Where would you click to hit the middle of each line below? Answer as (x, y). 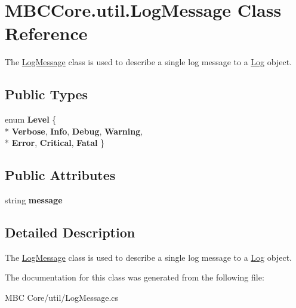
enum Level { (31, 119)
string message (34, 200)
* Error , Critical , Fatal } (55, 143)
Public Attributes (60, 175)
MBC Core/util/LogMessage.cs (62, 298)
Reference (46, 33)
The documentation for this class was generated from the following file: (135, 277)
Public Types (47, 94)
